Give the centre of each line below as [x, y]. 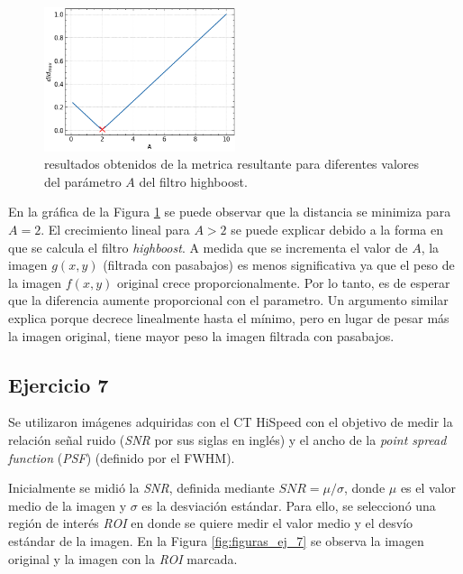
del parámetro [83, 181]
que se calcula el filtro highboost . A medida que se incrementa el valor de [208, 247]
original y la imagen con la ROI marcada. [123, 558]
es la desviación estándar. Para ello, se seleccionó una [289, 505]
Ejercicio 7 [59, 384]
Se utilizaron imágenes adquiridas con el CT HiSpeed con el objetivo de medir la [231, 422]
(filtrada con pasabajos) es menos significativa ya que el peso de [279, 265]
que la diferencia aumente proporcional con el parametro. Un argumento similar [228, 300]
